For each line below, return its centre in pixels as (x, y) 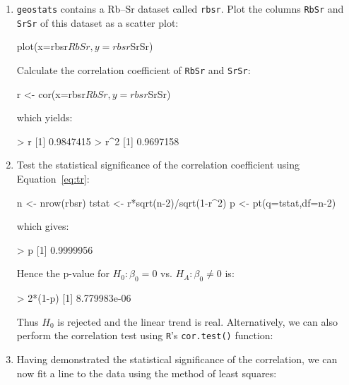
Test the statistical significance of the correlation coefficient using (158, 165)
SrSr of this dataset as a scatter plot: (97, 22)
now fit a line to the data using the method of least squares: (147, 373)
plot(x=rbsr (42, 46)
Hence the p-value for (63, 273)
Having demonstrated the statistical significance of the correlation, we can (177, 359)
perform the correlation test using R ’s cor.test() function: (145, 335)
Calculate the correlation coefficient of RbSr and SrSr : (134, 69)
